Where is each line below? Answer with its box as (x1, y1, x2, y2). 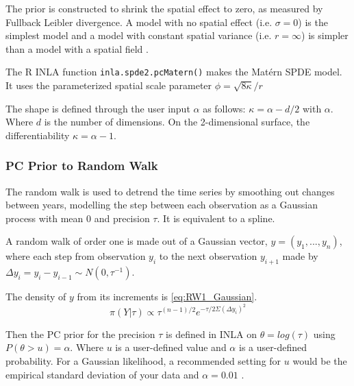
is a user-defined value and (115, 340, 227, 354)
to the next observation (159, 249, 257, 263)
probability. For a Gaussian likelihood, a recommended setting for (5, 354, 281, 368)
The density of (5, 289, 66, 304)
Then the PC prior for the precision (5, 326, 155, 341)
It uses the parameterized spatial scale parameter (5, 78, 212, 93)
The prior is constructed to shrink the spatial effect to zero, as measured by (5, 1, 323, 15)
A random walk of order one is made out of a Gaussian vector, (5, 234, 268, 248)
